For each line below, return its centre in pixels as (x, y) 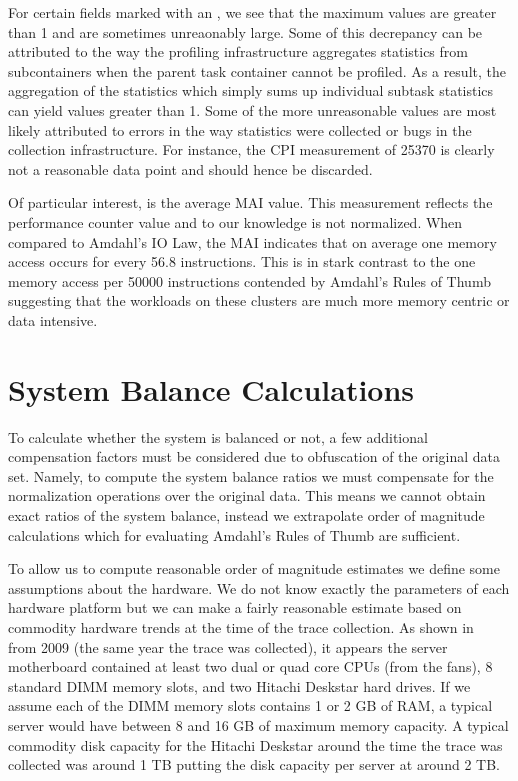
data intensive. (53, 319)
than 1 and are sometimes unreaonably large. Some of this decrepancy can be (245, 31)
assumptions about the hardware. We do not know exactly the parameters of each (259, 587)
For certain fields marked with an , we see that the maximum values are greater (252, 12)
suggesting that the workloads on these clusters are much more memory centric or (259, 300)
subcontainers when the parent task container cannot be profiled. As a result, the (257, 70)
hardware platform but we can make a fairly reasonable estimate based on (235, 607)
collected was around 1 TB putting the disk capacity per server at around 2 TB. (254, 764)
